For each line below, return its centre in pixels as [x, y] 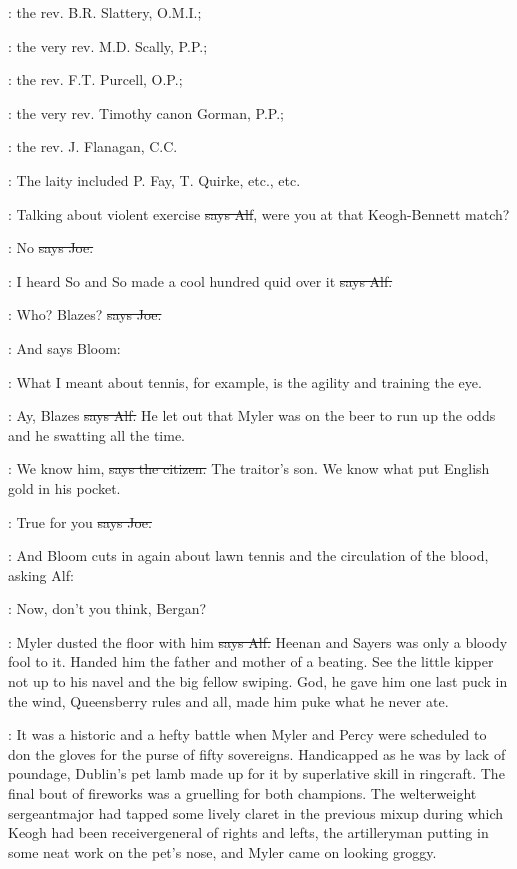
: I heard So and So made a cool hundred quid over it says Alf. [200, 280]
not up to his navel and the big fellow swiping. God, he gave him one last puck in [258, 681]
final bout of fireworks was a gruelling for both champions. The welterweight [242, 793]
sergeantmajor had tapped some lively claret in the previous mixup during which [256, 812]
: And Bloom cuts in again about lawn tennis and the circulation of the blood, [248, 555]
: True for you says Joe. [80, 521]
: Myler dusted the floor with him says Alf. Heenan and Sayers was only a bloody [258, 641]
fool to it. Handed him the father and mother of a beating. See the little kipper [251, 661]
